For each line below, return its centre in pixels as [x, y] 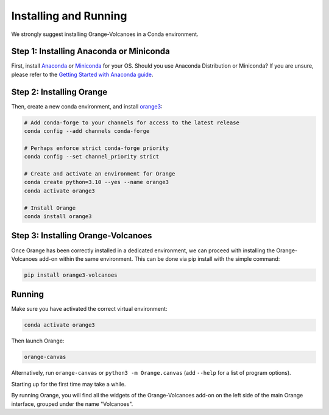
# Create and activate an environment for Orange [100, 174]
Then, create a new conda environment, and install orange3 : [87, 106]
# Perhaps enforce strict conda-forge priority [96, 148]
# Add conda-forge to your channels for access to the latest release [132, 122]
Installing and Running [69, 16]
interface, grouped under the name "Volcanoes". [72, 404]
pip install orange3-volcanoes [71, 275]
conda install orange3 [58, 217]
